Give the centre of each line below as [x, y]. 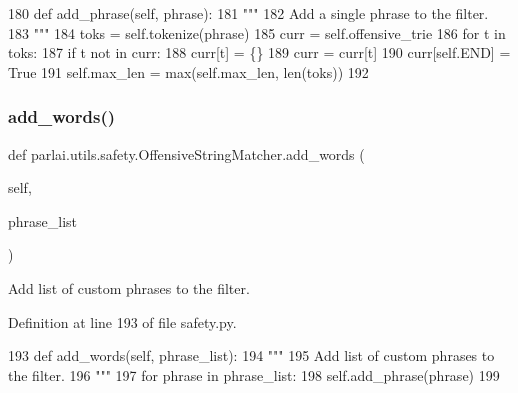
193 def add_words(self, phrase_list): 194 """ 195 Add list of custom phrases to [251, 355]
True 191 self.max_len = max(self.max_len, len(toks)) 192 [188, 71]
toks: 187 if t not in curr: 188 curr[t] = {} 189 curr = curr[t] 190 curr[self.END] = [259, 52]
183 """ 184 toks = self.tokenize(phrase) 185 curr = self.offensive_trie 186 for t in [257, 32]
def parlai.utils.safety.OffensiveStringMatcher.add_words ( [186, 153]
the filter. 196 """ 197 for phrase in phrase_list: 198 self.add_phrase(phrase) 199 [254, 374]
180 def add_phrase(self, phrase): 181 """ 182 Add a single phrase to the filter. [248, 13]
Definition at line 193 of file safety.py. [122, 321]
